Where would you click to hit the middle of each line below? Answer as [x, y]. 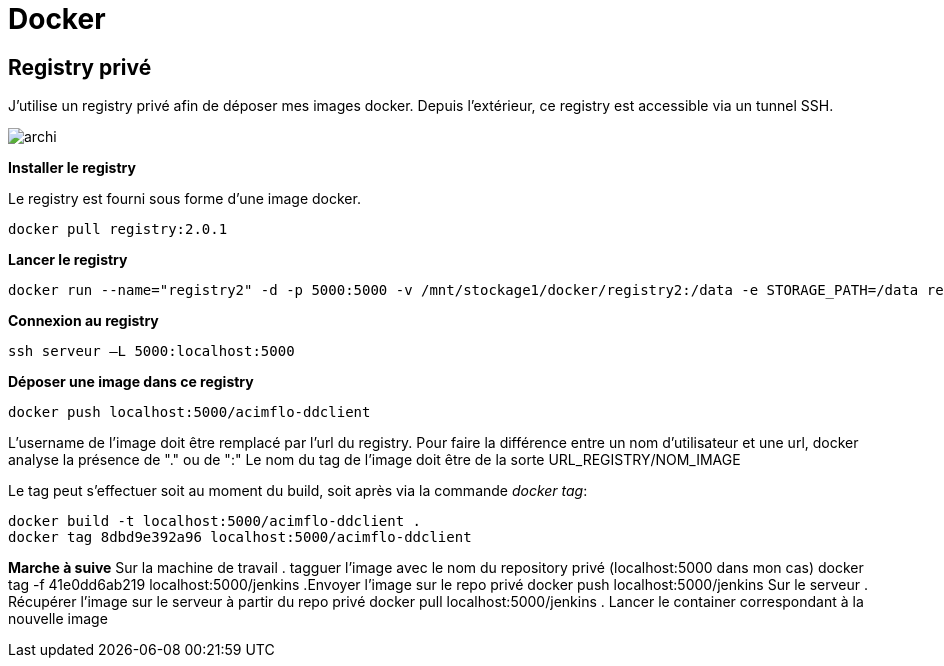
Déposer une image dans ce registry [131, 382]
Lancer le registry [68, 260]
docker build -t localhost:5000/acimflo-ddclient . [215, 521]
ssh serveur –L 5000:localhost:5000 [151, 351]
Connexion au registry [83, 321]
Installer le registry [72, 168]
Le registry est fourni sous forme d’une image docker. [184, 199]
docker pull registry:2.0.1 [118, 229]
